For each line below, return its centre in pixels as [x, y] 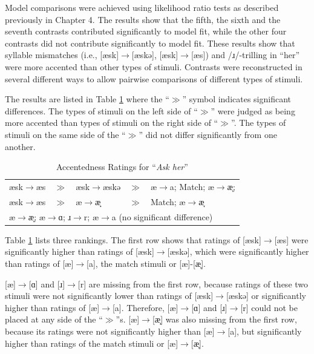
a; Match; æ [192, 186]
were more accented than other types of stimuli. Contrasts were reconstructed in [154, 66]
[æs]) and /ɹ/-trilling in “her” [245, 55]
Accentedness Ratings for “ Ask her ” [122, 167]
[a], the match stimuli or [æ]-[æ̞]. [146, 263]
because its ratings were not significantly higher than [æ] [110, 331]
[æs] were [291, 239]
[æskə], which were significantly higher [238, 251]
